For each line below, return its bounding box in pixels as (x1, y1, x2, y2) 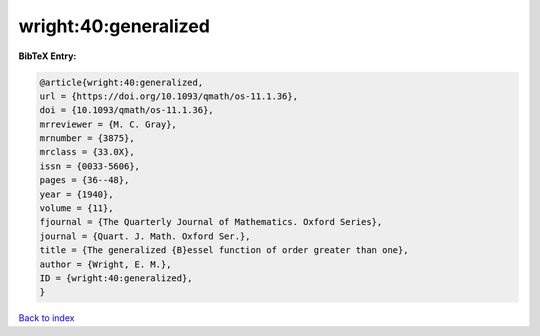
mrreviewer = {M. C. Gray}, (39, 118, 177, 130)
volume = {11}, (39, 203, 114, 214)
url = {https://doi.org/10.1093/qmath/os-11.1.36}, (39, 90, 299, 102)
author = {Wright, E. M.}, (39, 258, 172, 270)
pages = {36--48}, (39, 175, 130, 186)
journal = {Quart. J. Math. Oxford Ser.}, (39, 230, 251, 242)
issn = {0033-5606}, (39, 160, 140, 172)
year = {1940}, (39, 188, 114, 200)
